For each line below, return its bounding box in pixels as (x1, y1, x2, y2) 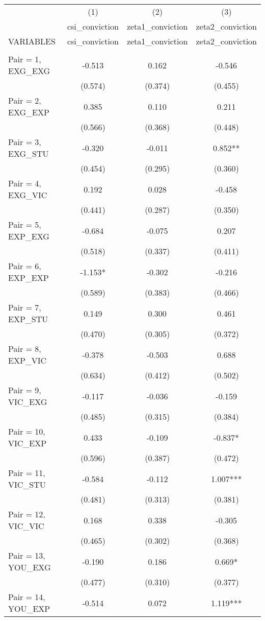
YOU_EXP (8, 603, 50, 614)
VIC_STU (8, 479, 46, 490)
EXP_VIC (8, 354, 47, 366)
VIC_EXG (8, 396, 47, 408)
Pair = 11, (8, 467, 45, 479)
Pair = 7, (8, 301, 41, 313)
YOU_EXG (8, 561, 51, 573)
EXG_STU (8, 148, 49, 159)
